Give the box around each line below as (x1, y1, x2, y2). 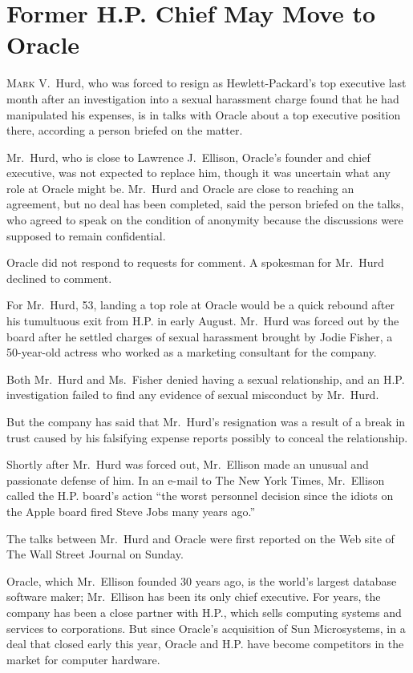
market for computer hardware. (6, 651, 160, 667)
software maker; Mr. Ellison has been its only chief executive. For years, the (6, 588, 381, 605)
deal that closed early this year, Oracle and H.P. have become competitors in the (6, 635, 404, 652)
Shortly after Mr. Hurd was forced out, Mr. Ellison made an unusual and (6, 456, 369, 473)
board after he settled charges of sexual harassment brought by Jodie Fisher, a (6, 328, 393, 345)
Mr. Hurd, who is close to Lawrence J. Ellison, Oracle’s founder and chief (6, 148, 370, 165)
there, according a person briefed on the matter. (6, 122, 243, 139)
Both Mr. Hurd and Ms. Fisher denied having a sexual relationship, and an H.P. (6, 370, 405, 387)
